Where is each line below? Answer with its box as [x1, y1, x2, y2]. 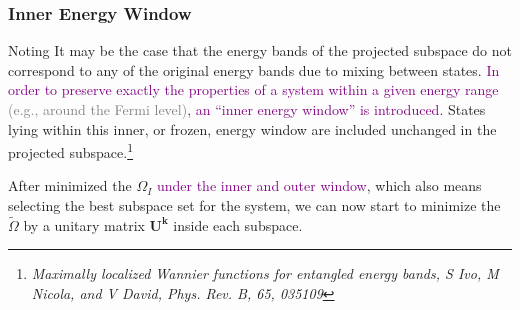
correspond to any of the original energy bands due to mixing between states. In [8, 59, 500, 80]
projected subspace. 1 [8, 139, 134, 162]
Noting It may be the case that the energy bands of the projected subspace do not [8, 40, 512, 61]
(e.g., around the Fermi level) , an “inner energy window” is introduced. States [8, 99, 486, 119]
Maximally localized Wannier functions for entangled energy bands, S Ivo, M [31, 263, 499, 284]
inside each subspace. [173, 214, 303, 235]
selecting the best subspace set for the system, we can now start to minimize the [8, 195, 501, 216]
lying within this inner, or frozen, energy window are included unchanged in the [8, 118, 497, 139]
